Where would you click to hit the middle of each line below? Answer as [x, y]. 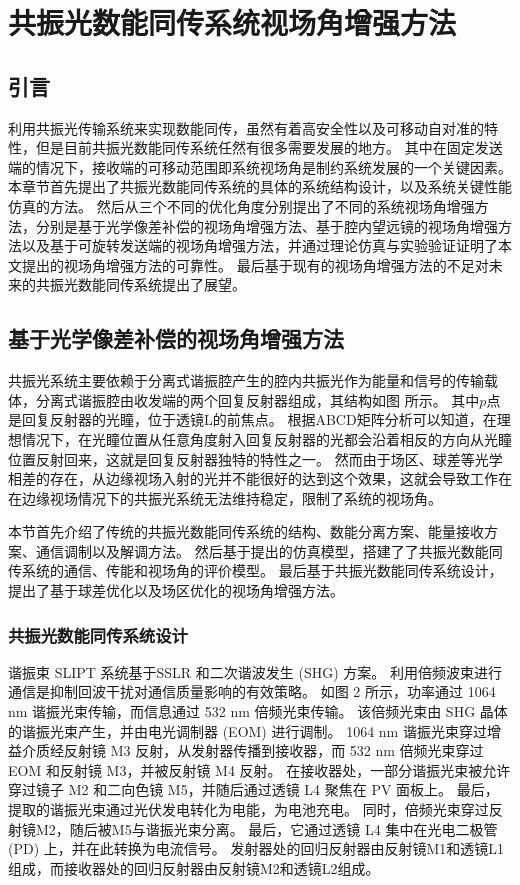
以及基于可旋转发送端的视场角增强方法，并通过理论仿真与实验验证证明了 [259, 245]
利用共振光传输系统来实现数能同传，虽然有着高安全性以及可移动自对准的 [246, 127]
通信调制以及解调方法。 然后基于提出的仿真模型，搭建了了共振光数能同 [269, 550]
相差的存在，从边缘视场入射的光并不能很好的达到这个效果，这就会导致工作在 [260, 478]
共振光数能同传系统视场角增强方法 [232, 22]
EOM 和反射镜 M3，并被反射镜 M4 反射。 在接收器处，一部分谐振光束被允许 [259, 769]
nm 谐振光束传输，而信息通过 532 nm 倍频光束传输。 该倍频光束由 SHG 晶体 [258, 711]
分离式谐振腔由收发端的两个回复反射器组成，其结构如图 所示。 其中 [257, 399]
